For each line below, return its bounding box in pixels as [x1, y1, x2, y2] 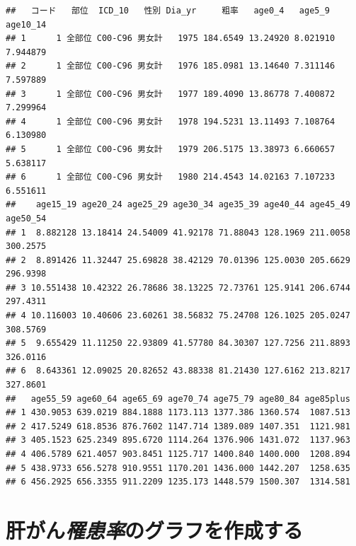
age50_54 [6, 213, 47, 223]
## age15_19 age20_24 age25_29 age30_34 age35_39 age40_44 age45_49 [6, 199, 350, 210]
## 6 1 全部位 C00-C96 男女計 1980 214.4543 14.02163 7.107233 [6, 172, 335, 182]
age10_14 [6, 19, 47, 30]
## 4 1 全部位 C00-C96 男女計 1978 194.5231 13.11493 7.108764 [6, 116, 335, 127]
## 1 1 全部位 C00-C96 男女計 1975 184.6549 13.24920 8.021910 [6, 33, 335, 44]
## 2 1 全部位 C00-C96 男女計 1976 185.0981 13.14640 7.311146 [6, 61, 335, 71]
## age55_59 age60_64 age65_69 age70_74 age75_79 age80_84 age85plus [6, 393, 350, 404]
